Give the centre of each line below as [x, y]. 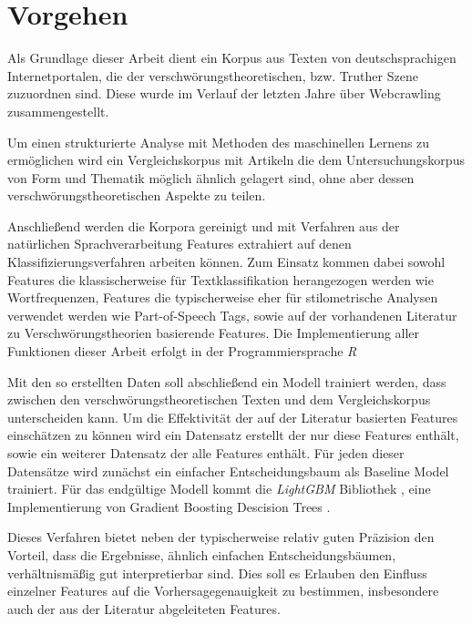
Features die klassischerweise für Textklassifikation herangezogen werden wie [221, 279]
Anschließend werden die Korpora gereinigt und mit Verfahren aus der [204, 225]
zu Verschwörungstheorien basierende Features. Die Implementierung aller [214, 333]
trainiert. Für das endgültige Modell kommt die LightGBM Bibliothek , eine [219, 489]
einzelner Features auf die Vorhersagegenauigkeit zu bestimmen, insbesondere [223, 591]
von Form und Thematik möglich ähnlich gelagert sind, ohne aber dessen [211, 177]
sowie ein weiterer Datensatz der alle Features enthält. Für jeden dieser [206, 453]
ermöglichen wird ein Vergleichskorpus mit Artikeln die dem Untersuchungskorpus [236, 160]
